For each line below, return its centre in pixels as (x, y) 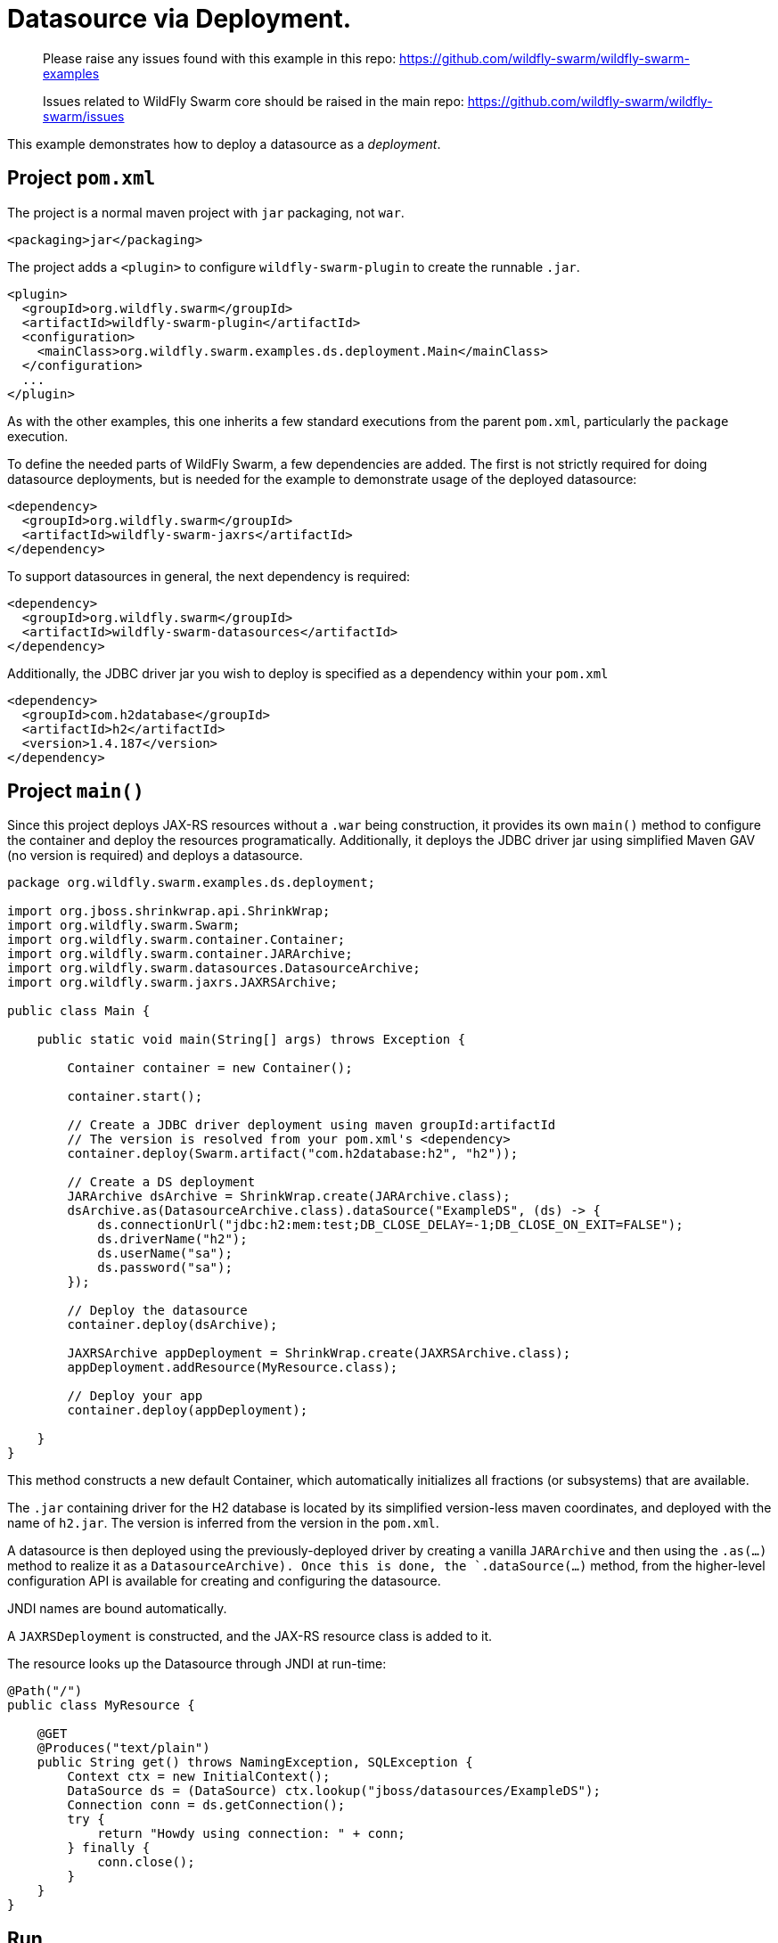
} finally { (109, 1848)
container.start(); (135, 1097)
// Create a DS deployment (161, 1182)
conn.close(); (146, 1862)
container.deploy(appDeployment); (188, 1410)
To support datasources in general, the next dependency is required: (209, 576)
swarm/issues (84, 116)
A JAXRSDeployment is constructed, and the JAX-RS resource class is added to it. (250, 1636)
